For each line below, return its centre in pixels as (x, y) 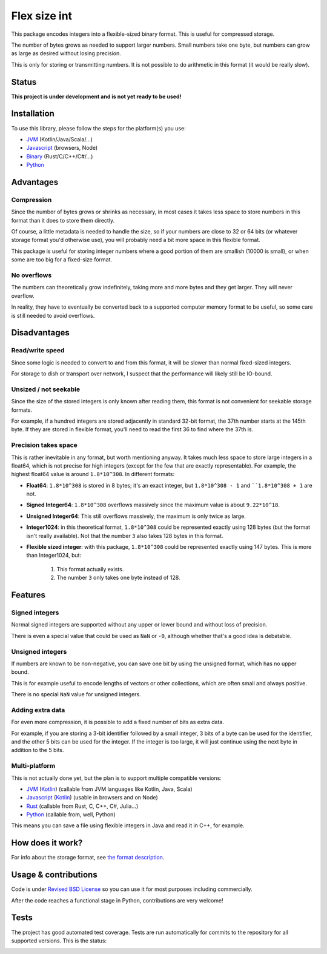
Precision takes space (45, 445)
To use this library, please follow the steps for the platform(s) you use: (98, 128)
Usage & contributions (54, 875)
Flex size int (42, 16)
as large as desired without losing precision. (66, 53)
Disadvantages (40, 333)
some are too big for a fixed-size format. (61, 260)
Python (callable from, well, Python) (71, 815)
